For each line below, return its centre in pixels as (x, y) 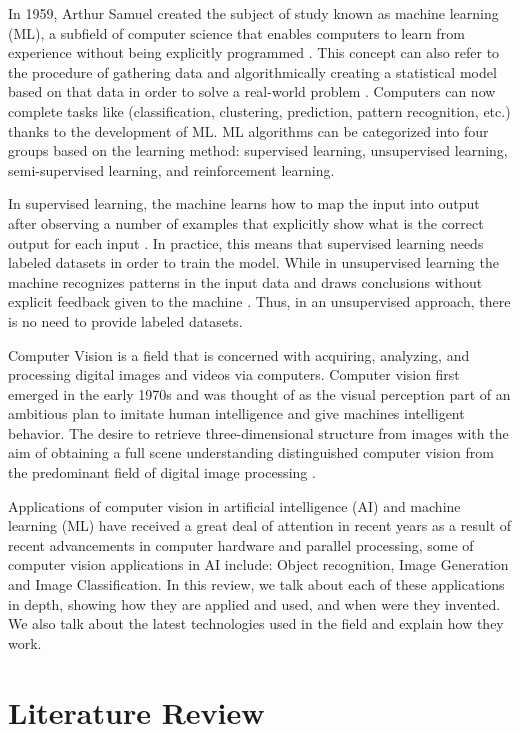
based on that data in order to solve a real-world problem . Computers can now (252, 91)
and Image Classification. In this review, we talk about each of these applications (256, 584)
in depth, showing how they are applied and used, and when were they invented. (254, 603)
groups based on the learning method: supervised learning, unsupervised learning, (258, 150)
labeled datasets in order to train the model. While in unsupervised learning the (253, 262)
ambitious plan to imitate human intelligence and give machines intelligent (236, 413)
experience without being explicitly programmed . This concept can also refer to (254, 52)
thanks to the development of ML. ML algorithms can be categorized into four (248, 130)
